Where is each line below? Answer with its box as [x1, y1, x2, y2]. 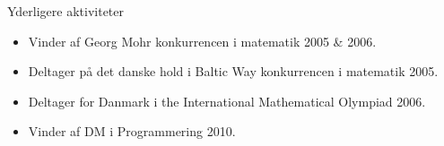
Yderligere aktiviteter [7, 2, 125, 20]
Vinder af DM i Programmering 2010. [28, 122, 236, 141]
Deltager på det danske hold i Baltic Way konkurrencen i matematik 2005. [28, 62, 439, 81]
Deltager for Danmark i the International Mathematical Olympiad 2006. [28, 91, 426, 110]
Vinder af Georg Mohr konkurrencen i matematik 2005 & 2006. [28, 31, 377, 50]
